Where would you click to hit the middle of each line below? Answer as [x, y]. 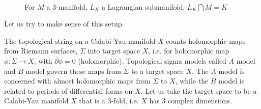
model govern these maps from [73, 71]
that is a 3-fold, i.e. [109, 101]
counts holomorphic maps [206, 40]
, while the [192, 81]
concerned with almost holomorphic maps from [77, 81]
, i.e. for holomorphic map [189, 51]
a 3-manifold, [67, 6]
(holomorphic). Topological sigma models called [152, 60]
